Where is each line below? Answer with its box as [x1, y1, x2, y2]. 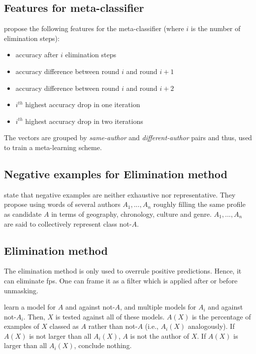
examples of [4, 321, 39, 331]
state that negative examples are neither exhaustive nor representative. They [4, 189, 236, 199]
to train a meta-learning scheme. [4, 142, 102, 152]
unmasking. [4, 285, 38, 295]
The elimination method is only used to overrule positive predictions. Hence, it [4, 266, 242, 276]
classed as [49, 321, 79, 331]
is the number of [191, 23, 241, 34]
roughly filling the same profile [153, 199, 246, 209]
